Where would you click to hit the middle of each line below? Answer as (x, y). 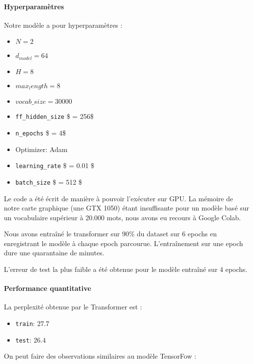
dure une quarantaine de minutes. (54, 253)
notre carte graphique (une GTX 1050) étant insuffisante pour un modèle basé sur (127, 208)
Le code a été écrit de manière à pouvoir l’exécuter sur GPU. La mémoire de (118, 198)
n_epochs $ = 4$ (40, 132)
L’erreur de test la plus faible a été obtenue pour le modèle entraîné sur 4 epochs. (126, 269)
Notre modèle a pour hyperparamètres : (63, 25)
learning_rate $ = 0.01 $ (55, 165)
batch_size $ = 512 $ (49, 182)
